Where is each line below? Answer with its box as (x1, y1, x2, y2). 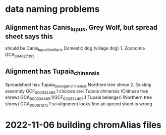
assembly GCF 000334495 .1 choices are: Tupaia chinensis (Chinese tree (5, 88, 149, 95)
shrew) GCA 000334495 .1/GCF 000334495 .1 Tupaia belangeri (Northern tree (5, 94, 152, 102)
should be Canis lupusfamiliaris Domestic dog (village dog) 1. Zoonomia (5, 45, 145, 52)
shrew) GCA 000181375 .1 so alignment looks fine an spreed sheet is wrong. (5, 101, 154, 108)
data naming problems (5, 3, 100, 15)
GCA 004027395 (5, 51, 35, 59)
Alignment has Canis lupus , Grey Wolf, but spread (5, 23, 158, 33)
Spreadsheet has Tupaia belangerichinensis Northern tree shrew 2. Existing (5, 82, 152, 89)
